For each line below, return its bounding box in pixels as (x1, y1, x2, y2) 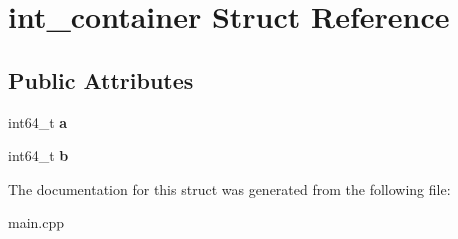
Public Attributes (8, 64, 194, 95)
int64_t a (8, 111, 68, 132)
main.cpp (8, 212, 65, 233)
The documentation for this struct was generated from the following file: (8, 178, 451, 199)
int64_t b (8, 145, 69, 166)
